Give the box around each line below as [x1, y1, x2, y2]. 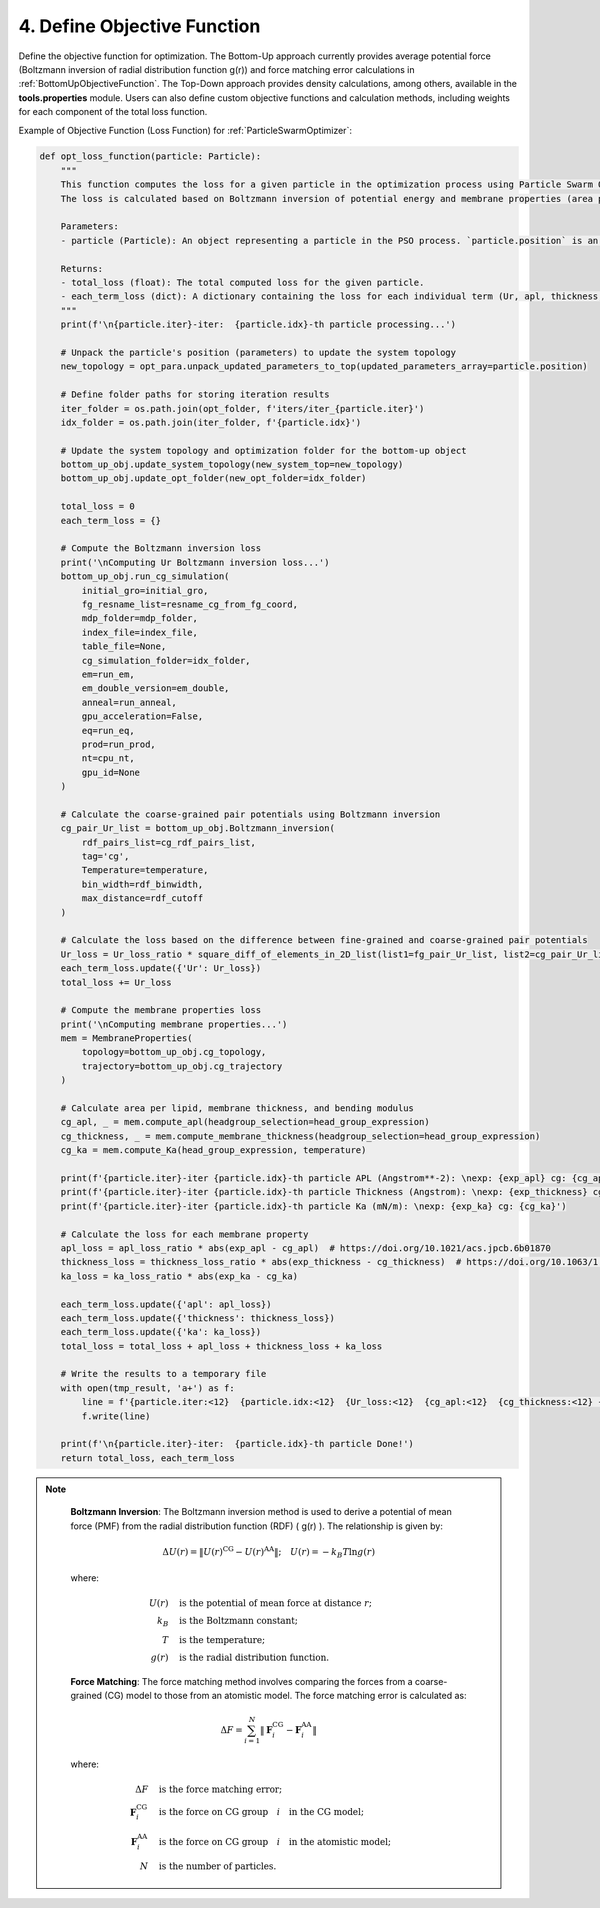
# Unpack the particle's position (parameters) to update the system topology [60, 346, 457, 358]
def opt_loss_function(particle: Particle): [39, 151, 262, 162]
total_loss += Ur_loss [60, 976, 172, 988]
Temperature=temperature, [81, 865, 209, 876]
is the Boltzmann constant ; [178, 1615, 299, 1626]
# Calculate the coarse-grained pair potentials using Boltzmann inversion [60, 808, 441, 820]
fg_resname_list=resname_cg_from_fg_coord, [81, 598, 299, 610]
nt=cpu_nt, [81, 753, 135, 764]
